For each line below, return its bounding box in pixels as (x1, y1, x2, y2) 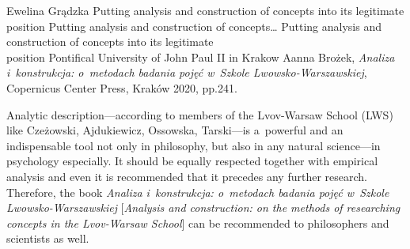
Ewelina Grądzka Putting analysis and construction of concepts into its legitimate (6, 2, 404, 18)
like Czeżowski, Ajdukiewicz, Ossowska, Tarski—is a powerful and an (6, 122, 344, 138)
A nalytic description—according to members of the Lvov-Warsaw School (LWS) (6, 106, 393, 123)
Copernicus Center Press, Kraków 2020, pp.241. (6, 79, 237, 96)
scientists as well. (6, 230, 89, 247)
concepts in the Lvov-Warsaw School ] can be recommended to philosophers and (6, 214, 389, 231)
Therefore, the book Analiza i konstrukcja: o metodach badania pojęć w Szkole (6, 183, 389, 200)
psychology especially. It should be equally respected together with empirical (6, 153, 378, 169)
